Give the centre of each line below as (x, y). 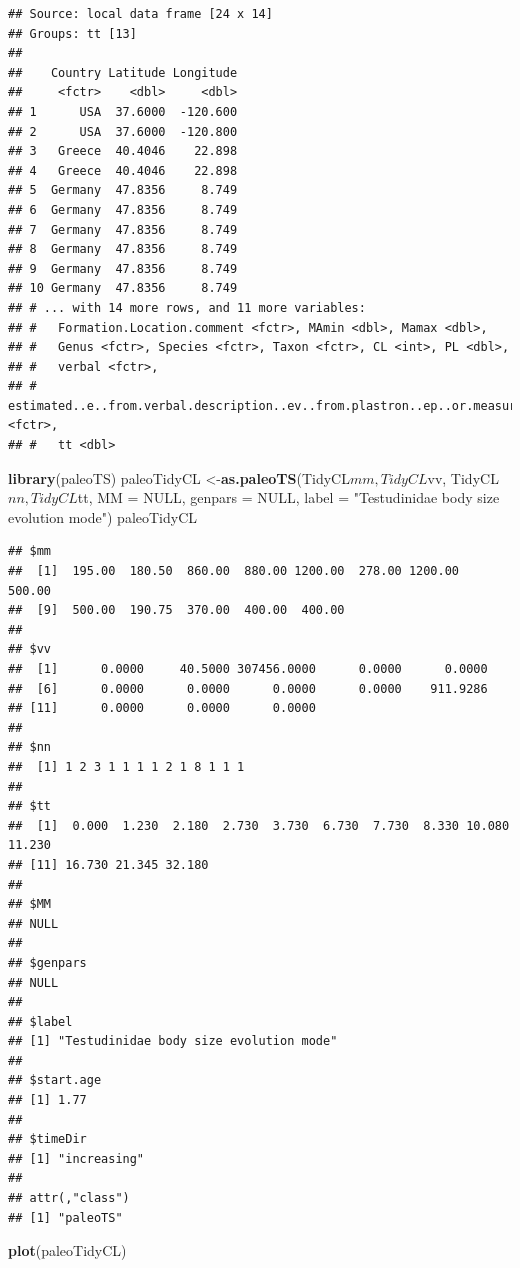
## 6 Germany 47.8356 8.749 (123, 209)
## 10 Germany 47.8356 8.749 (123, 288)
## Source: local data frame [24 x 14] (140, 14)
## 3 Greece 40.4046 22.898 (123, 151)
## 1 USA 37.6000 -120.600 (123, 111)
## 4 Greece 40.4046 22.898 (123, 170)
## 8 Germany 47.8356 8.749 (123, 249)
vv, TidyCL (463, 477)
